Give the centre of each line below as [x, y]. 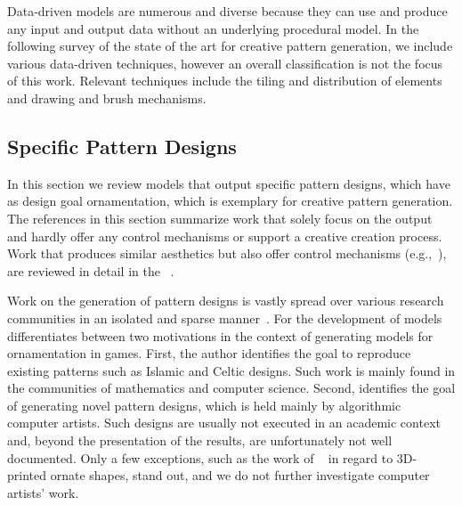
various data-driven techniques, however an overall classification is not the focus [225, 63]
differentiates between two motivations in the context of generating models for [220, 335]
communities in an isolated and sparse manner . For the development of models [225, 318]
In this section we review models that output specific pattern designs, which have [229, 183]
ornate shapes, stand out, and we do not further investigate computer [240, 475]
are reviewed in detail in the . [91, 270]
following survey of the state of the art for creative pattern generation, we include [230, 46]
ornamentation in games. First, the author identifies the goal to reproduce [209, 353]
